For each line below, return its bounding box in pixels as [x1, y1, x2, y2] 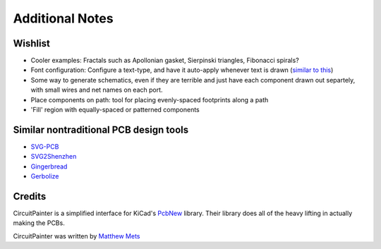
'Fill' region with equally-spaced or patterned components [30, 106, 200, 114]
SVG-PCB [30, 142, 59, 151]
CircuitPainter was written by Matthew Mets [13, 231, 140, 240]
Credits [13, 190, 47, 202]
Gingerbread [30, 162, 68, 171]
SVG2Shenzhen [30, 152, 77, 161]
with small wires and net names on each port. [30, 85, 163, 95]
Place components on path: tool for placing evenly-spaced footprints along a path [30, 95, 269, 104]
